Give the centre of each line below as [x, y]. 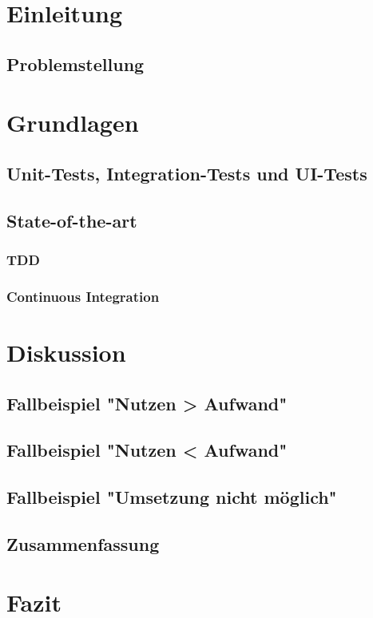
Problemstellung [75, 63]
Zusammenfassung [83, 543]
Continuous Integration [83, 296]
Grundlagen [73, 123]
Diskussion [66, 352]
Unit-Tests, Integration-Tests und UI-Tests [187, 173]
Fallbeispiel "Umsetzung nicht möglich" [172, 497]
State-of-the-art [72, 220]
